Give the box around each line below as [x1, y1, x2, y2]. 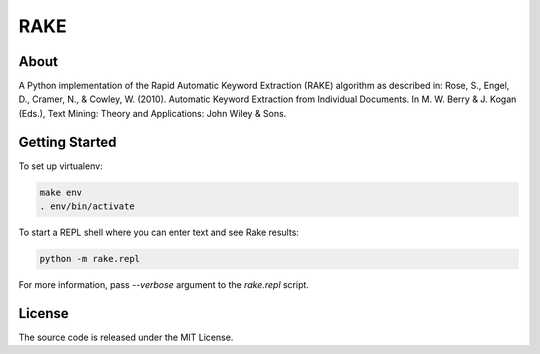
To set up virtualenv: [18, 160, 104, 172]
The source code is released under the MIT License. [18, 331, 234, 343]
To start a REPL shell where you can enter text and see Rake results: [18, 226, 300, 239]
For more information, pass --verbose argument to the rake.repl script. [18, 279, 310, 291]
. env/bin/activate [39, 201, 135, 212]
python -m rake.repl [39, 253, 140, 265]
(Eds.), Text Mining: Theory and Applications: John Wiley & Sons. [18, 107, 287, 119]
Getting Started [18, 133, 117, 150]
